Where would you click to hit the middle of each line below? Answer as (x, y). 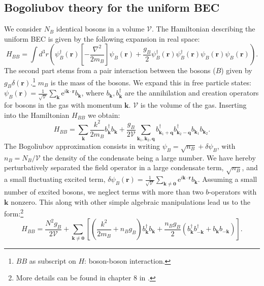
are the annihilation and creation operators (192, 93)
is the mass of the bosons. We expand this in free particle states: (151, 82)
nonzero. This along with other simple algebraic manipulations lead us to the (130, 201)
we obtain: (104, 115)
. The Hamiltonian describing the (204, 29)
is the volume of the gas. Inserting (193, 105)
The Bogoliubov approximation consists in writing (82, 146)
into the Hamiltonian (37, 115)
